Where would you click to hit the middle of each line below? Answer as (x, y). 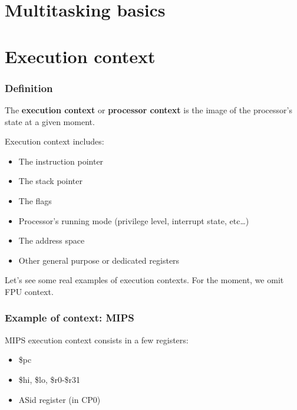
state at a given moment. (50, 121)
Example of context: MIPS (70, 318)
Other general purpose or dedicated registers (99, 260)
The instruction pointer (61, 161)
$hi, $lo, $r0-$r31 (49, 379)
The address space (52, 240)
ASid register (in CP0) (60, 399)
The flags (35, 200)
